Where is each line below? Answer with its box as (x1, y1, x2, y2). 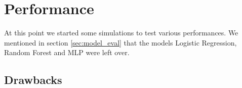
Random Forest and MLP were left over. (4, 47, 130, 58)
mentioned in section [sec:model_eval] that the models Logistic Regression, (4, 37, 237, 48)
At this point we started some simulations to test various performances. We (4, 27, 238, 38)
